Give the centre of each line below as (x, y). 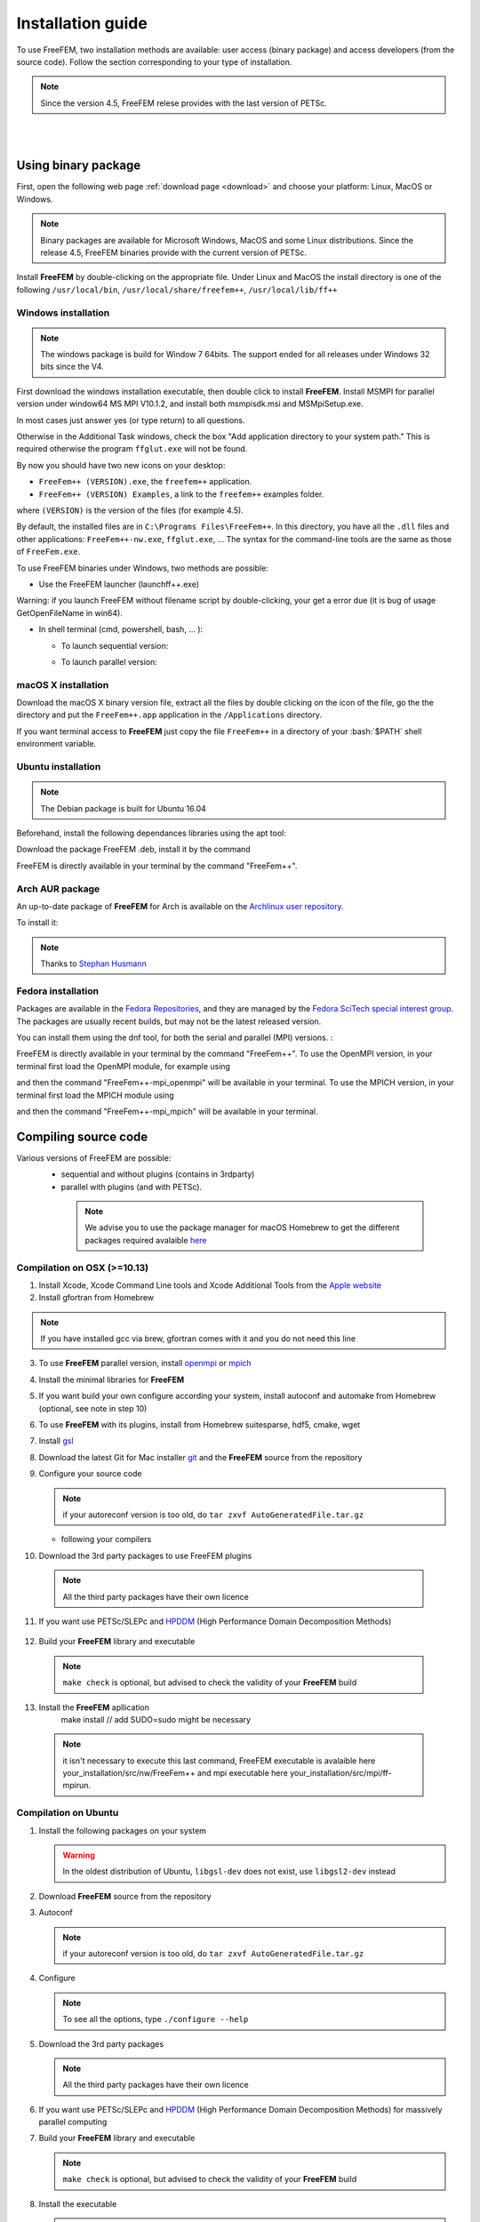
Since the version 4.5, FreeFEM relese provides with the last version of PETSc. (184, 103)
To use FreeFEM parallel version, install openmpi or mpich (145, 1363)
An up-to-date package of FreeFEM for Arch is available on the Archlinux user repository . (180, 906)
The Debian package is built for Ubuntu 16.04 (123, 808)
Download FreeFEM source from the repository (125, 1896)
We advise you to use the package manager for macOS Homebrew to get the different (242, 1227)
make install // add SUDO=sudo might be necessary (156, 1719)
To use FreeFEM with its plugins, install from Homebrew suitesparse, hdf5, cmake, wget (200, 1425)
